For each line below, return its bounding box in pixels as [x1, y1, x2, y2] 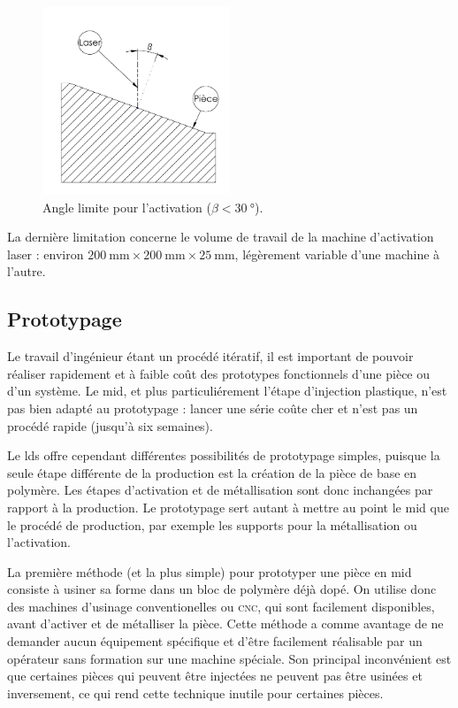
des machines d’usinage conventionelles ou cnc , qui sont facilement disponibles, [7, 596, 435, 615]
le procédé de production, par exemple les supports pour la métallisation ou [7, 515, 417, 534]
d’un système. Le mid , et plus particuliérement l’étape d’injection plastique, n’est [7, 381, 447, 400]
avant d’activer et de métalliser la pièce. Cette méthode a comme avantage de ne [7, 614, 444, 633]
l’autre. [7, 262, 46, 281]
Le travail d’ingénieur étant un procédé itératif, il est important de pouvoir [7, 347, 414, 366]
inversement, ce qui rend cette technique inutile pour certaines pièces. [7, 683, 384, 702]
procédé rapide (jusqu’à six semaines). [7, 416, 213, 435]
